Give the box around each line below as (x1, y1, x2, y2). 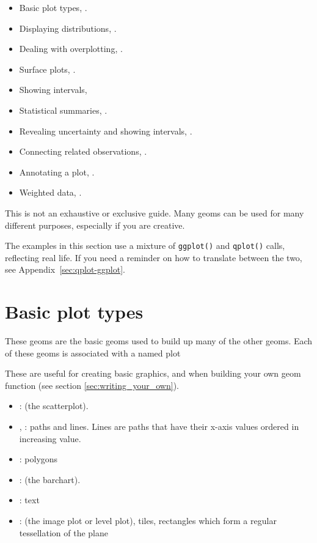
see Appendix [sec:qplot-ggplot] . (5, 263, 125, 276)
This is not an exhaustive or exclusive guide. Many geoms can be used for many (5, 206, 304, 219)
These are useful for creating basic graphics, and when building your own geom (5, 367, 301, 380)
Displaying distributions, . (19, 21, 117, 34)
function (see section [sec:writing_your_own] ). (5, 379, 179, 391)
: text (19, 493, 40, 506)
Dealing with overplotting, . (19, 42, 123, 55)
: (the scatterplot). (19, 399, 89, 412)
